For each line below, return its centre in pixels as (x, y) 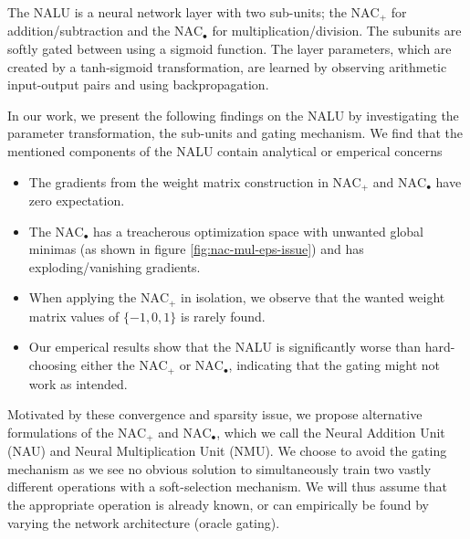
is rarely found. (223, 316)
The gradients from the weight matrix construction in (178, 181)
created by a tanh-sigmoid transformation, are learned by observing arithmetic (227, 66)
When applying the (83, 297)
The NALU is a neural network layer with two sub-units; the (177, 12)
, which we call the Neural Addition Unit (331, 432)
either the (108, 365)
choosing (52, 365)
